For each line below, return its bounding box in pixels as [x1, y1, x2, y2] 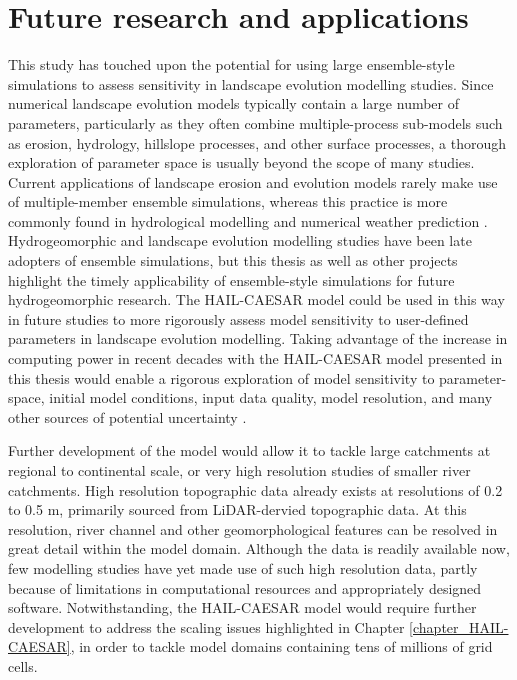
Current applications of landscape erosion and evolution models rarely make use [8, 171, 498, 192]
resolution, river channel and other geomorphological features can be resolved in [8, 518, 498, 539]
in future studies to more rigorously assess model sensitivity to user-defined [8, 308, 469, 329]
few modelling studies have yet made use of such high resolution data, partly [8, 557, 478, 578]
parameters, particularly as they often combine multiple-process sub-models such [8, 112, 503, 133]
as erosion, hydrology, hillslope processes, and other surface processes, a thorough [8, 132, 507, 153]
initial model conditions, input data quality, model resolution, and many [49, 387, 493, 408]
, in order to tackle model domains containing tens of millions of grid [70, 636, 493, 657]
